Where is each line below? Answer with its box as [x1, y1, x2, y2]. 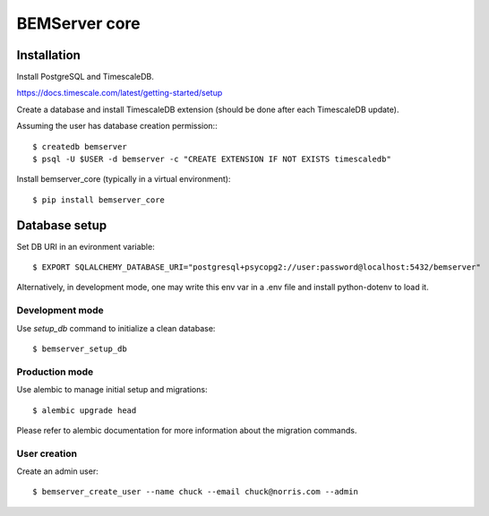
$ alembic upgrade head [32, 405, 137, 416]
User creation [16, 447, 78, 460]
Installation [16, 47, 81, 63]
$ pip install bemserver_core [32, 194, 166, 205]
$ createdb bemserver [32, 142, 127, 151]
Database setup [16, 218, 107, 233]
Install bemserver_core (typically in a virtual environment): [16, 174, 231, 185]
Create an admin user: [16, 466, 99, 477]
